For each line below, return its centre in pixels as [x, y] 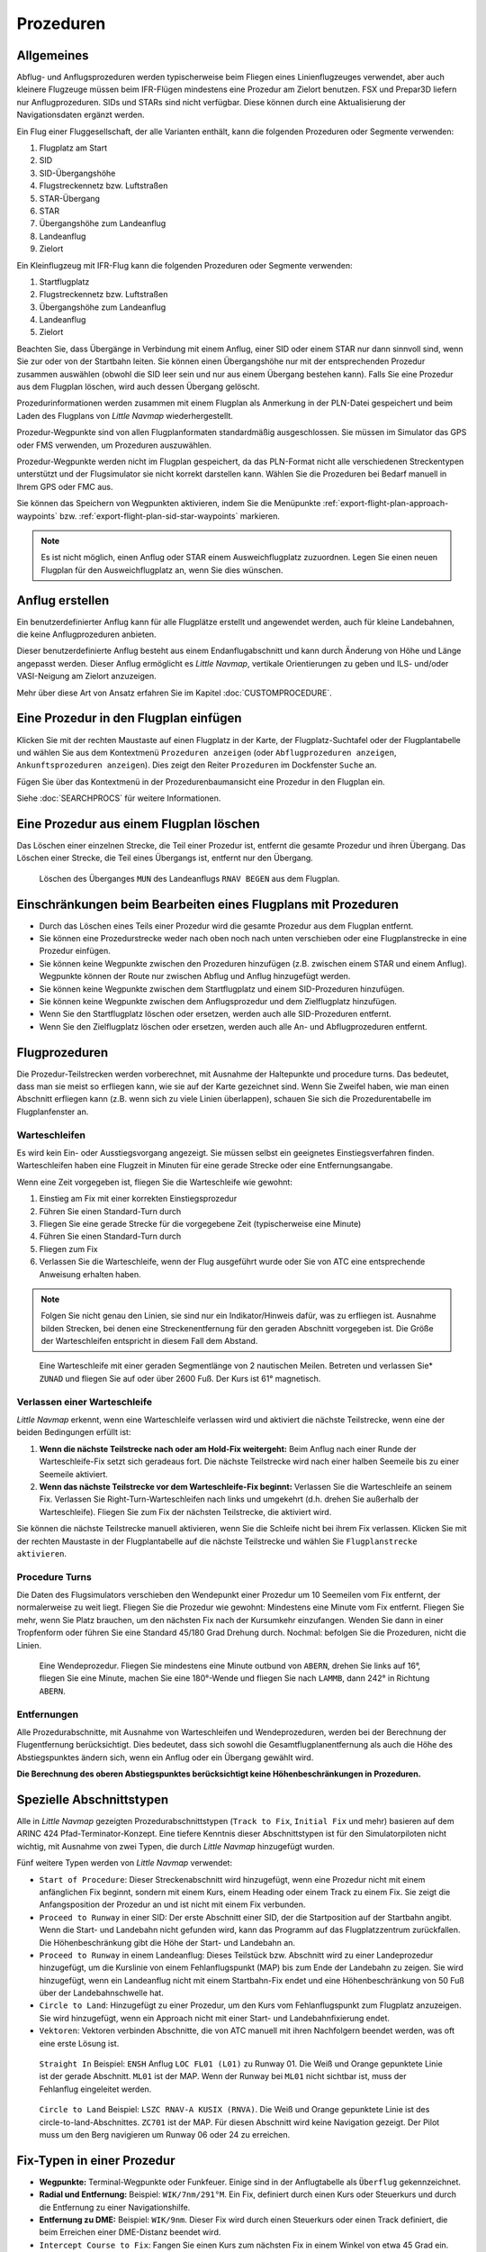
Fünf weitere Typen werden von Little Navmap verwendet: [125, 1863]
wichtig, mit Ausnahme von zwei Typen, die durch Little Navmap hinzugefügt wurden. [175, 1846]
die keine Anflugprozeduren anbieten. [86, 634]
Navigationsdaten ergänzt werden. [81, 115]
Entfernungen [48, 1714]
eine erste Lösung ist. [79, 2043]
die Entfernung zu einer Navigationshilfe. [115, 2207]
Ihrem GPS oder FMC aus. [65, 486]
